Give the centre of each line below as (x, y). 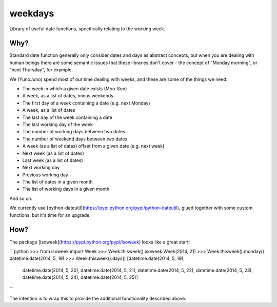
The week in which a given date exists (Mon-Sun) (75, 89)
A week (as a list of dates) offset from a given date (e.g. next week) (93, 146)
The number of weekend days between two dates (75, 139)
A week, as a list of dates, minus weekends (68, 96)
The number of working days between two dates (74, 132)
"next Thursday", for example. (41, 70)
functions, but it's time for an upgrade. (50, 215)
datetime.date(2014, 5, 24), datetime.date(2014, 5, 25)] (80, 277)
